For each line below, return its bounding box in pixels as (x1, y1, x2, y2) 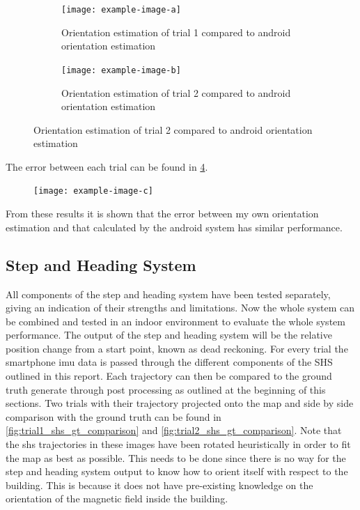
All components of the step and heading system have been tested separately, (6, 286, 331, 301)
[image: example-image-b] (61, 65, 181, 75)
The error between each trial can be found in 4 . (6, 159, 208, 173)
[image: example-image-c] (33, 186, 153, 196)
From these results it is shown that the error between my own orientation (6, 206, 319, 221)
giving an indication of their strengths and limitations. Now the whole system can (6, 300, 354, 315)
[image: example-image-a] (61, 5, 181, 15)
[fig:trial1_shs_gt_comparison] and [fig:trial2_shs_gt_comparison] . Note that (6, 423, 342, 438)
